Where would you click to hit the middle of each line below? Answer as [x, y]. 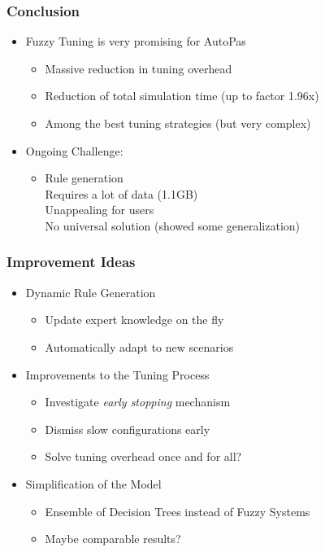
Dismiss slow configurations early [128, 429]
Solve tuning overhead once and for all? [143, 456]
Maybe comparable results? [113, 539]
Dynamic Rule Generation [91, 292]
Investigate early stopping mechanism [138, 402]
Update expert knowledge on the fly [134, 320]
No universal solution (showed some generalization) [173, 225]
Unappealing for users [100, 210]
